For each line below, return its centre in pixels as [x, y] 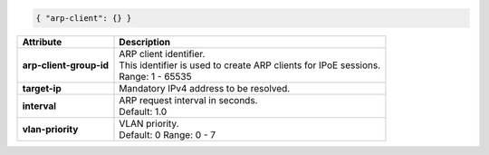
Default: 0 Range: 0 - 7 [168, 134]
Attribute [42, 42]
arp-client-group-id [65, 65]
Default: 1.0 [143, 111]
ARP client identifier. [162, 53]
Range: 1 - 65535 [155, 76]
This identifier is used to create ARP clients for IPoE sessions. [250, 65]
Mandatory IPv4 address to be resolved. [205, 88]
